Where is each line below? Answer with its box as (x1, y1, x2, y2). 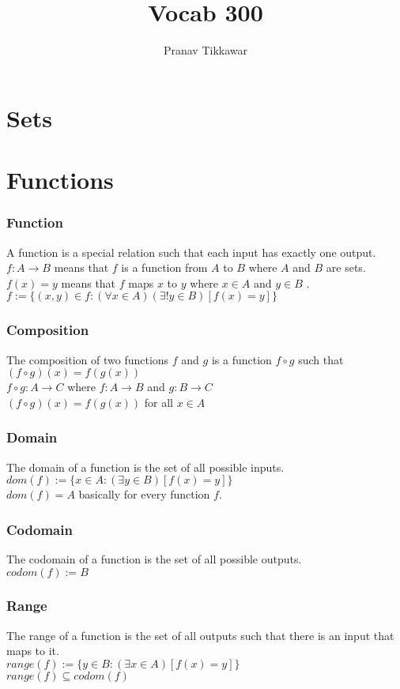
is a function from (121, 259, 208, 276)
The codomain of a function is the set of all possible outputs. (6, 550, 302, 567)
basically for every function (78, 486, 210, 503)
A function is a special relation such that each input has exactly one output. (6, 243, 376, 260)
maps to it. (6, 642, 59, 659)
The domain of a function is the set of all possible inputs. (6, 458, 285, 475)
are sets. (326, 259, 366, 276)
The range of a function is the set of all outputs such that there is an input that (6, 627, 394, 643)
